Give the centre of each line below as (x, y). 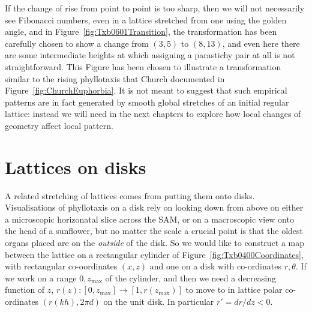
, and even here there (261, 43)
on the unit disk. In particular (159, 301)
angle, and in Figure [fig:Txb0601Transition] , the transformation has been (141, 31)
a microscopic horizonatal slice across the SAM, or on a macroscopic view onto (149, 219)
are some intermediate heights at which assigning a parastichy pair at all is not (150, 55)
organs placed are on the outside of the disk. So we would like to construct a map (155, 243)
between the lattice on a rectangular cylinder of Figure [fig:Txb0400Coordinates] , (154, 254)
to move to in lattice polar (234, 289)
